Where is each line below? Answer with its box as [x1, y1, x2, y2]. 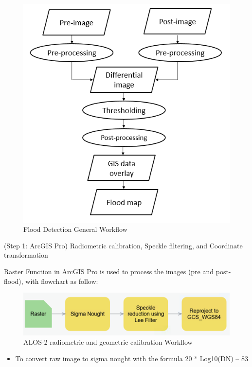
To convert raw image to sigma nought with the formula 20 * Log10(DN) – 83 [15, 353, 248, 363]
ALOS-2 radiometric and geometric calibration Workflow [23, 337, 193, 347]
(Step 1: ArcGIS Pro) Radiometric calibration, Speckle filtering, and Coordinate [4, 240, 243, 250]
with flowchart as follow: [25, 276, 98, 286]
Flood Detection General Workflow [23, 224, 127, 234]
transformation [4, 250, 48, 260]
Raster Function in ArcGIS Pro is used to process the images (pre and [4, 266, 214, 277]
